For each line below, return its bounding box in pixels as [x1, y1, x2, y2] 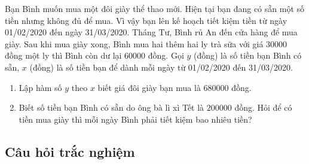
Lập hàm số [19, 81, 62, 93]
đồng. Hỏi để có [234, 101, 292, 114]
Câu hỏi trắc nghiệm [5, 142, 135, 160]
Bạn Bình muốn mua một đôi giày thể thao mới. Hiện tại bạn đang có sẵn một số [5, 2, 305, 14]
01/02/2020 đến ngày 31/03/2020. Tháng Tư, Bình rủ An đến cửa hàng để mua [5, 26, 298, 38]
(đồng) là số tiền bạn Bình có [193, 49, 302, 62]
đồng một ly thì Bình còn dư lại [5, 49, 122, 62]
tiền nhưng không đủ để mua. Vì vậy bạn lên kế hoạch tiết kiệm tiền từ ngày [5, 14, 287, 26]
